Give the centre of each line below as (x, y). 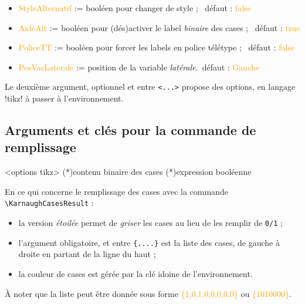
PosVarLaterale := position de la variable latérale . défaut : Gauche (139, 67)
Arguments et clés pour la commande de (131, 130)
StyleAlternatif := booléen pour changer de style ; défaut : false (135, 8)
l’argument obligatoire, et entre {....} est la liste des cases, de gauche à (149, 242)
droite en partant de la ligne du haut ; (87, 254)
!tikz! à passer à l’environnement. (64, 98)
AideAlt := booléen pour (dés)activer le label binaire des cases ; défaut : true (159, 27)
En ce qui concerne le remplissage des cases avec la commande (116, 191)
